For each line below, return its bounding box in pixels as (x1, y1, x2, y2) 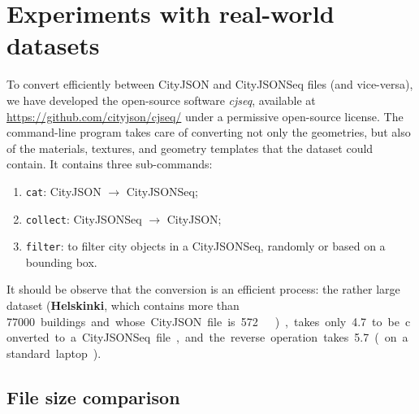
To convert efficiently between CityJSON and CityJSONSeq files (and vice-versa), (6, 76, 413, 93)
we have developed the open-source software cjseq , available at (6, 91, 316, 108)
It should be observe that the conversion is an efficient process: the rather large (6, 281, 400, 298)
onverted (6, 329, 50, 346)
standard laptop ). (6, 344, 102, 361)
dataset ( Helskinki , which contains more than (6, 297, 240, 314)
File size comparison (6, 384, 180, 409)
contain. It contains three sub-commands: (6, 155, 213, 172)
